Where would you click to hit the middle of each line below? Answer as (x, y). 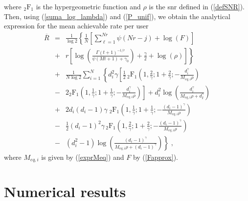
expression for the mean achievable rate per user (76, 26)
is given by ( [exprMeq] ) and (83, 157)
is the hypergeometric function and (88, 6)
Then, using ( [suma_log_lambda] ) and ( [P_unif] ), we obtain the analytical (117, 16)
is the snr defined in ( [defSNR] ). (197, 6)
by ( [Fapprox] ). (155, 157)
